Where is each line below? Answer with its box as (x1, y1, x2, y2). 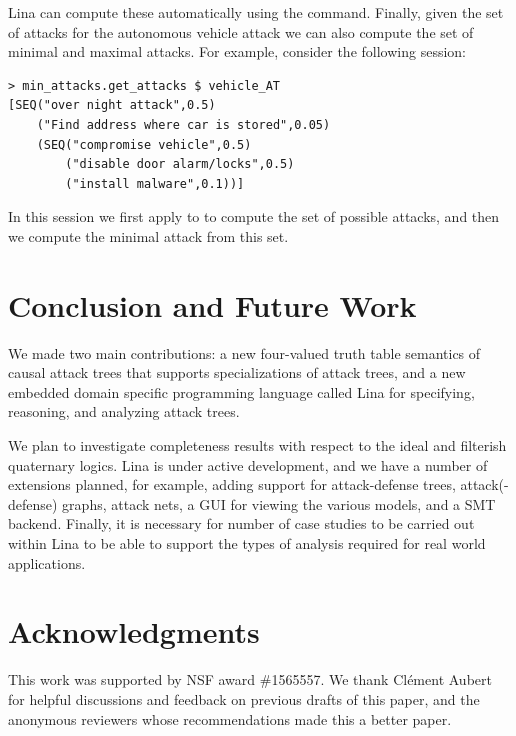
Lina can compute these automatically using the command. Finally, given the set (8, 2, 504, 22)
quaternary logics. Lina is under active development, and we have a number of (8, 454, 488, 475)
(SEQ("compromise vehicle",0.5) (36, 137, 252, 152)
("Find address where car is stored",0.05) (36, 117, 331, 132)
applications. (8, 552, 86, 573)
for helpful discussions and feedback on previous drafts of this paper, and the (8, 688, 480, 709)
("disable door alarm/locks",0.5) (65, 157, 295, 172)
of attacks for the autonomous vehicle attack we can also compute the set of (8, 21, 474, 42)
